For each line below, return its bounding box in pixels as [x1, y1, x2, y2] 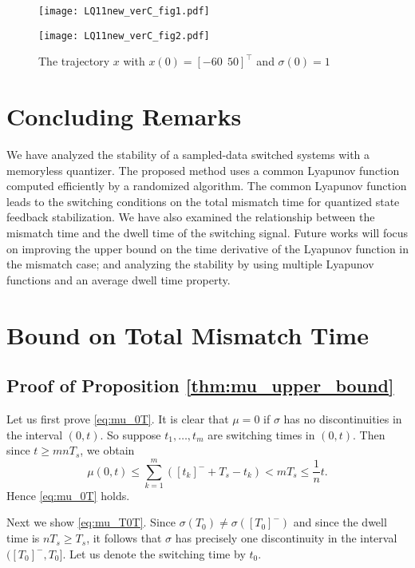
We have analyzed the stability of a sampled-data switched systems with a [6, 146, 370, 163]
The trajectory [38, 53, 110, 70]
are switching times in [207, 426, 315, 443]
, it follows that [86, 530, 162, 546]
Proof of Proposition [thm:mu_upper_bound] [6, 373, 394, 398]
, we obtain [80, 442, 135, 459]
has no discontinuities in [283, 410, 402, 427]
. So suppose [100, 426, 161, 443]
